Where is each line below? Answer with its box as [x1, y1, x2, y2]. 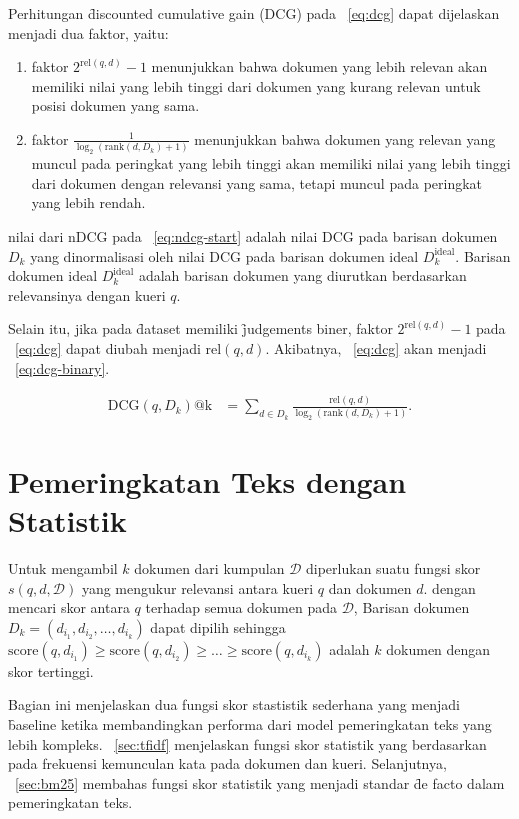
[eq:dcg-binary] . [15, 357, 110, 378]
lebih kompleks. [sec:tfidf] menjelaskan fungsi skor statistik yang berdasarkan [8, 733, 487, 754]
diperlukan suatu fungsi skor [306, 557, 481, 578]
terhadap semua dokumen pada [145, 597, 337, 618]
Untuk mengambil [8, 557, 118, 578]
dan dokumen [328, 577, 412, 598]
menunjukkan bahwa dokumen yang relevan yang [194, 128, 496, 149]
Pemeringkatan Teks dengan [8, 460, 407, 501]
